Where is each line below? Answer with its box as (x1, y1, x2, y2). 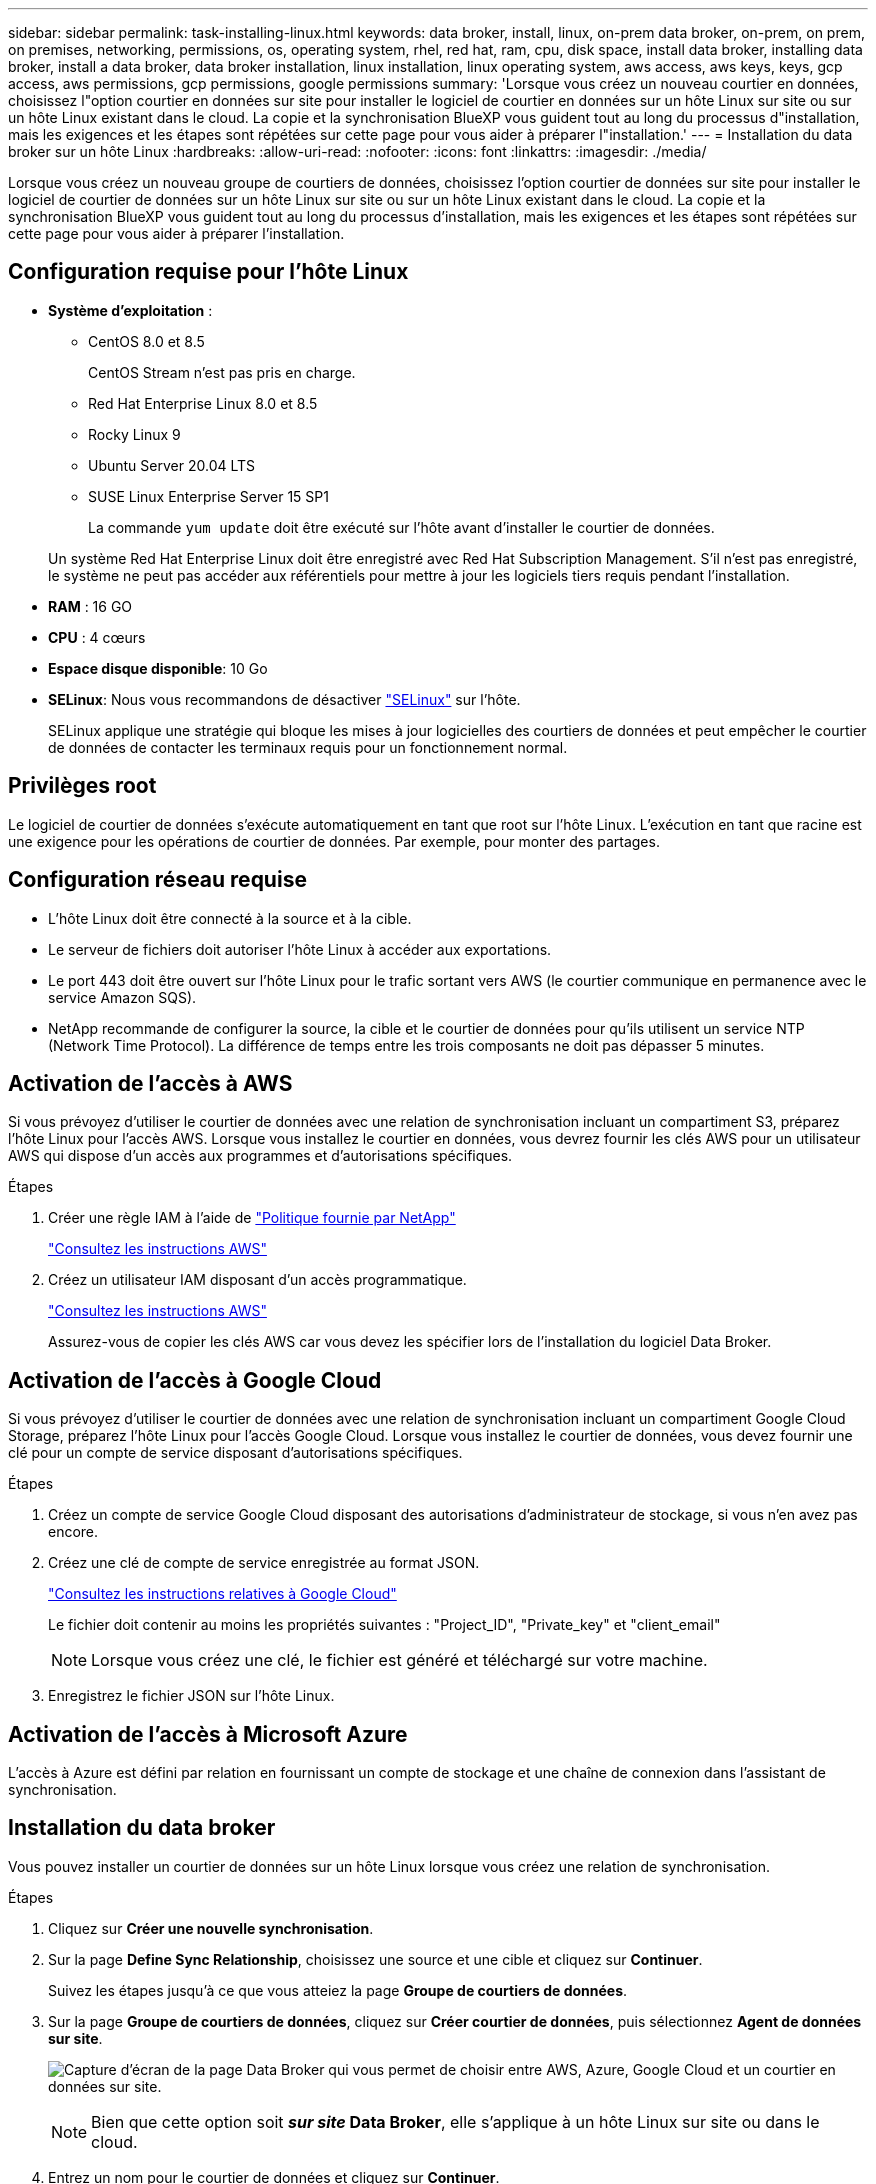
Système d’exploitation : (48, 301, 213, 319)
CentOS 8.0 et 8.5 (88, 332, 205, 350)
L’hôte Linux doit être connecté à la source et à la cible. (48, 909, 412, 927)
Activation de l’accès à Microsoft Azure (8, 1721, 408, 1747)
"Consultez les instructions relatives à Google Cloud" (48, 1585, 397, 1603)
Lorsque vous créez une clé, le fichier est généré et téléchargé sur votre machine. (91, 1650, 708, 1671)
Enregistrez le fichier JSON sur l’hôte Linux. (48, 1687, 335, 1705)
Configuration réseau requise (8, 867, 307, 893)
